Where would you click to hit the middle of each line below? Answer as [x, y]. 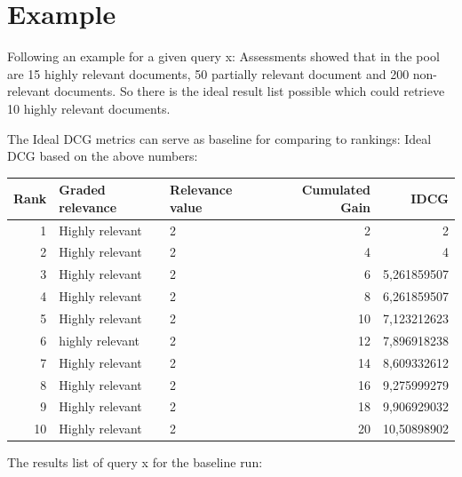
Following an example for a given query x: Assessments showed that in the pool [223, 56]
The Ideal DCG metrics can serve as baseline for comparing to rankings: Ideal [219, 138]
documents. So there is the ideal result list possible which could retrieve [249, 91]
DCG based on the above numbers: [103, 156]
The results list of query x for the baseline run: [135, 462]
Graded [82, 190]
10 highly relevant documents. [89, 108]
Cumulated [336, 190]
